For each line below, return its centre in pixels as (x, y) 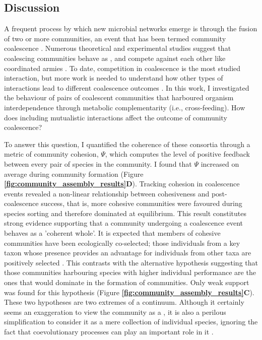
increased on (220, 163)
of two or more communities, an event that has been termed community (115, 38)
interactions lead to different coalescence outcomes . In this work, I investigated (127, 87)
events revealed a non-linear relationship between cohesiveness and (107, 193)
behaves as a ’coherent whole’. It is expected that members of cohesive (112, 233)
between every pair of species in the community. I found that (98, 163)
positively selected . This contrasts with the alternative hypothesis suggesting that (131, 262)
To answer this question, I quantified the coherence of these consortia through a (127, 144)
